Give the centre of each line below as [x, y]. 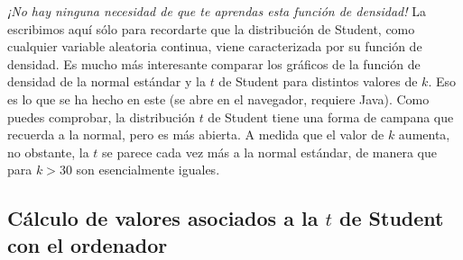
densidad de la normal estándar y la [106, 81]
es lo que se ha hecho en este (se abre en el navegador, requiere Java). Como [218, 99]
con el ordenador [88, 244]
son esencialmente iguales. [148, 170]
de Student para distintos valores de [318, 81]
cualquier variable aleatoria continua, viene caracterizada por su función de [215, 46]
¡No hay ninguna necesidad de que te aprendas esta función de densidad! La [217, 11]
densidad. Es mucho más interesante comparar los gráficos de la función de [214, 63]
